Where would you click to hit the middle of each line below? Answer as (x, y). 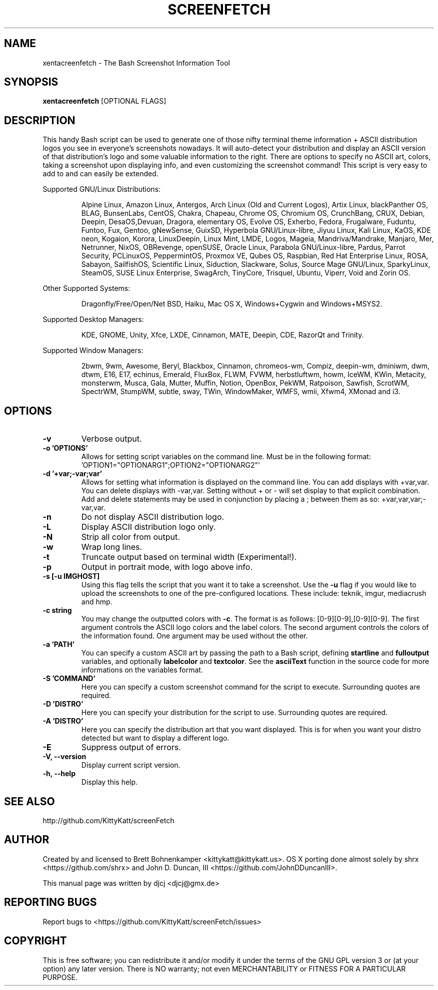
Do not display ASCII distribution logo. (153, 517)
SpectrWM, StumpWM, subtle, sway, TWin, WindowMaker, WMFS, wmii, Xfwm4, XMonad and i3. (241, 392)
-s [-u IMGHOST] (71, 576)
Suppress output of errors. (131, 747)
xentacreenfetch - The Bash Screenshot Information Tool (136, 63)
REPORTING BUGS (50, 902)
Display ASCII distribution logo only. (148, 527)
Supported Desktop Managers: (93, 319)
